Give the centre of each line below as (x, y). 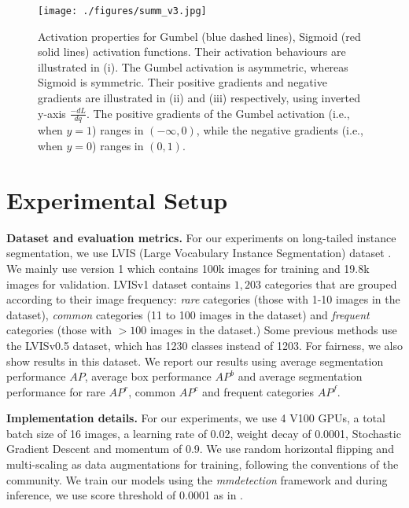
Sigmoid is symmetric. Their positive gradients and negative (182, 82)
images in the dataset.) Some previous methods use (273, 330)
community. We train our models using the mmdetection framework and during (197, 479)
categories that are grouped (331, 283)
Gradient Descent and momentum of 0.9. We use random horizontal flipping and (200, 449)
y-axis (52, 113)
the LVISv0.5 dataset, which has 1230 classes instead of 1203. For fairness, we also (204, 345)
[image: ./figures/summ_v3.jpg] (122, 11)
